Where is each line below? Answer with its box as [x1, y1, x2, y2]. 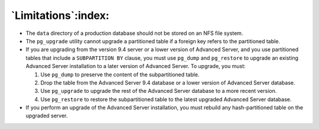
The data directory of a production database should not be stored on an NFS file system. [25, 30, 243, 37]
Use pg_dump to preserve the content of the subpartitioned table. [40, 71, 200, 78]
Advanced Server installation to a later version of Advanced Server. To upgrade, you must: [25, 63, 246, 70]
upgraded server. [25, 112, 68, 120]
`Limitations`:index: [11, 9, 109, 22]
